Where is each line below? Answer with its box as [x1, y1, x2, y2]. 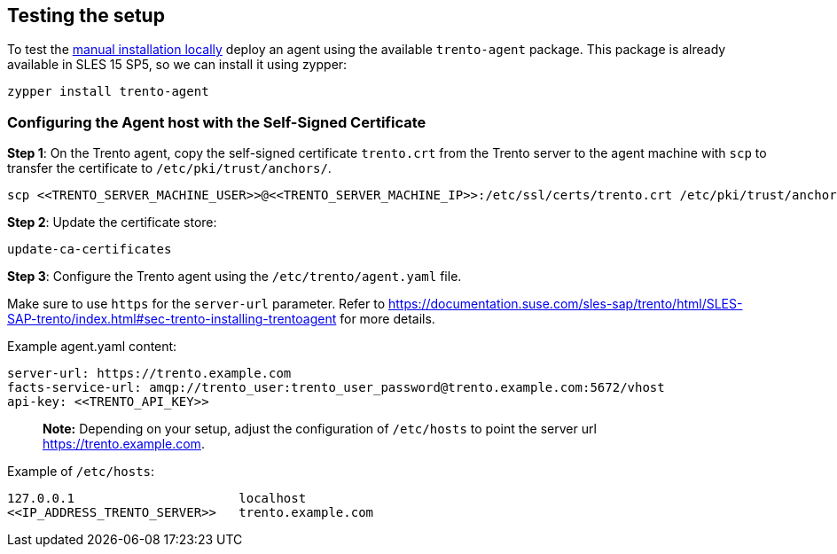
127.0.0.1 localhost [7, 491, 307, 506]
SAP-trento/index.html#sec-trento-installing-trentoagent [7, 311, 337, 327]
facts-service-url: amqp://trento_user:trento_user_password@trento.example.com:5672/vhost [7, 380, 665, 395]
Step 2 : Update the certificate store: [7, 215, 217, 230]
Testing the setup [7, 4, 165, 27]
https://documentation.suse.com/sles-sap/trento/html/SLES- [387, 296, 743, 312]
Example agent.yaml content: [7, 339, 177, 355]
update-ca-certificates [7, 242, 172, 257]
